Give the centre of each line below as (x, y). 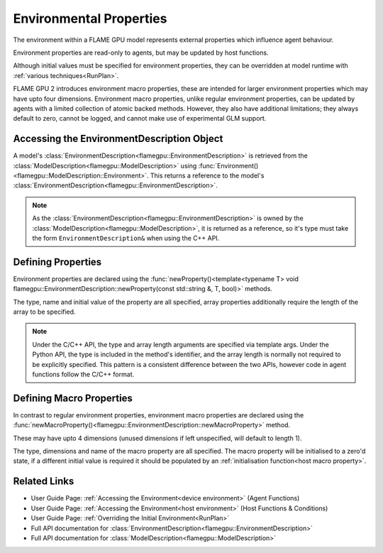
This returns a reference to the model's (207, 175)
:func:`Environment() (228, 165)
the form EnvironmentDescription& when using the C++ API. (126, 238)
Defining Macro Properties (73, 398)
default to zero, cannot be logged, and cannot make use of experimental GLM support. (140, 119)
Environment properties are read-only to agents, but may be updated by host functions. (141, 53)
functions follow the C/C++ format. (83, 374)
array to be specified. (44, 312)
